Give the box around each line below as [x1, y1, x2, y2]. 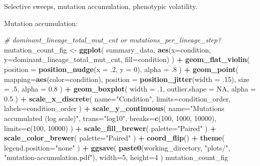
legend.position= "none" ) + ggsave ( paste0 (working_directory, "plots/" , [4, 142, 230, 152]
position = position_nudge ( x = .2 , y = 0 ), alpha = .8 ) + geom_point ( [4, 63, 238, 74]
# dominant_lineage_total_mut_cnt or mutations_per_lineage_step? [4, 34, 221, 45]
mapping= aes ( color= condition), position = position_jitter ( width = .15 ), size [4, 73, 249, 84]
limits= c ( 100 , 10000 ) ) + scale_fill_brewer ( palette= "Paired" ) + [4, 122, 216, 133]
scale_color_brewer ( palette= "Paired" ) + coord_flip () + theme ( [4, 132, 225, 143]
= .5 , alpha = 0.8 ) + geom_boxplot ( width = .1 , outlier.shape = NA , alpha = [4, 83, 256, 94]
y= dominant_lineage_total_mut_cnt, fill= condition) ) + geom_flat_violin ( [4, 54, 250, 64]
